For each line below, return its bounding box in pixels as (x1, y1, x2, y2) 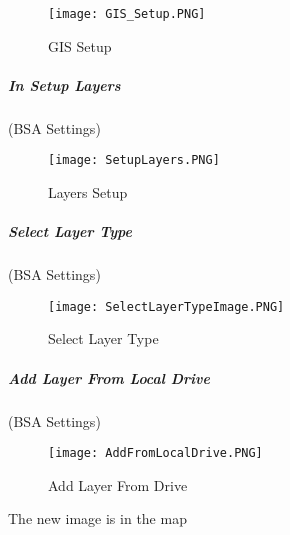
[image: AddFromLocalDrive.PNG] (48, 446, 263, 461)
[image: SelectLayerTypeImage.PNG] (48, 299, 285, 314)
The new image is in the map (8, 508, 187, 529)
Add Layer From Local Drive (8, 367, 210, 388)
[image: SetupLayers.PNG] (48, 153, 220, 168)
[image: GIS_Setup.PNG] (48, 7, 206, 21)
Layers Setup (48, 182, 128, 203)
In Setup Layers (8, 74, 121, 95)
